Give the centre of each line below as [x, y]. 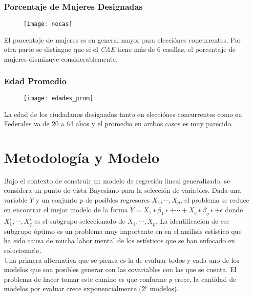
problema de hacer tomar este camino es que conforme [85, 279]
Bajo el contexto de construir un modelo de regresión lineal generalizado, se [117, 180]
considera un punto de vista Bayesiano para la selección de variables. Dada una [123, 190]
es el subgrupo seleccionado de [80, 221]
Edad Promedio [35, 80]
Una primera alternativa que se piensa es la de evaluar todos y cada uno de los [122, 260]
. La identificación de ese [192, 221]
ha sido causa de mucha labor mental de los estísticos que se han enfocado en [120, 240]
